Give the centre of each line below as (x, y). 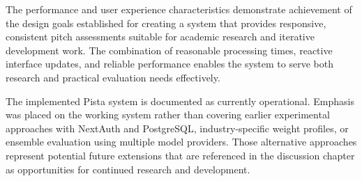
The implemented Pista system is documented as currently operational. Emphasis (180, 101)
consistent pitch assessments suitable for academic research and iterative (160, 37)
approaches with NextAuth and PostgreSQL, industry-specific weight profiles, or (177, 128)
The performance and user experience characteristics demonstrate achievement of (179, 9)
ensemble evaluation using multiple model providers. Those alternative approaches (181, 142)
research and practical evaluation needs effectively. (113, 77)
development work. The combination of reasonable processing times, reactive (169, 50)
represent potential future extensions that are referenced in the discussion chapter (180, 155)
